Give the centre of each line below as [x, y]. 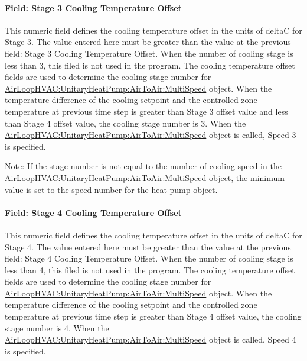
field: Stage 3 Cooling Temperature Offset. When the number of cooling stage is [149, 53]
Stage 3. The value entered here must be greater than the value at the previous [148, 42]
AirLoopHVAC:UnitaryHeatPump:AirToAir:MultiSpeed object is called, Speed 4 [151, 339]
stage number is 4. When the [57, 328]
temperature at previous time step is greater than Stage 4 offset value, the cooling [153, 316]
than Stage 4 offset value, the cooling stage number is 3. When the [125, 123]
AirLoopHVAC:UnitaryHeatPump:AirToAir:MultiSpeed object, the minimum [145, 177]
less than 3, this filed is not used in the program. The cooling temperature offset [150, 65]
